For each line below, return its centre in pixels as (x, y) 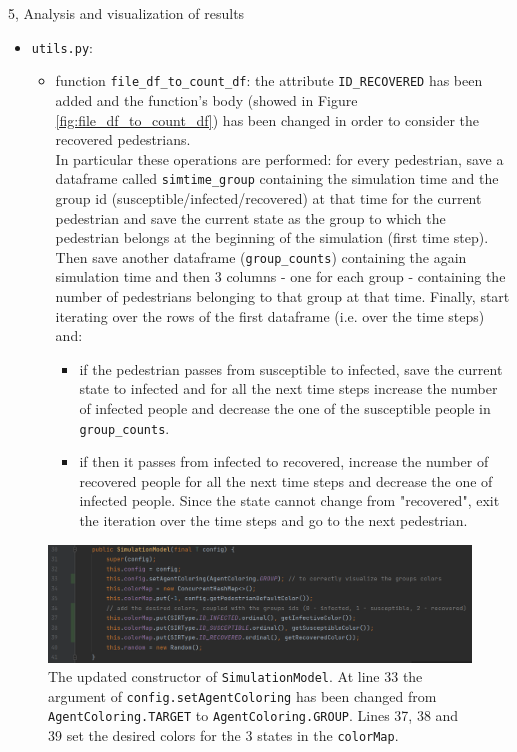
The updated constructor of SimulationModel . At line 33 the (235, 676)
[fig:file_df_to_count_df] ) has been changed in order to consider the (267, 119)
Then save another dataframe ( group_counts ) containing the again (261, 256)
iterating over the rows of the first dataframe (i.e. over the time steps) (270, 315)
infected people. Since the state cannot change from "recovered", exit (289, 500)
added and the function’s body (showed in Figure (206, 99)
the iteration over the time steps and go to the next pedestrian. (273, 519)
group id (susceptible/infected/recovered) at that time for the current (268, 197)
